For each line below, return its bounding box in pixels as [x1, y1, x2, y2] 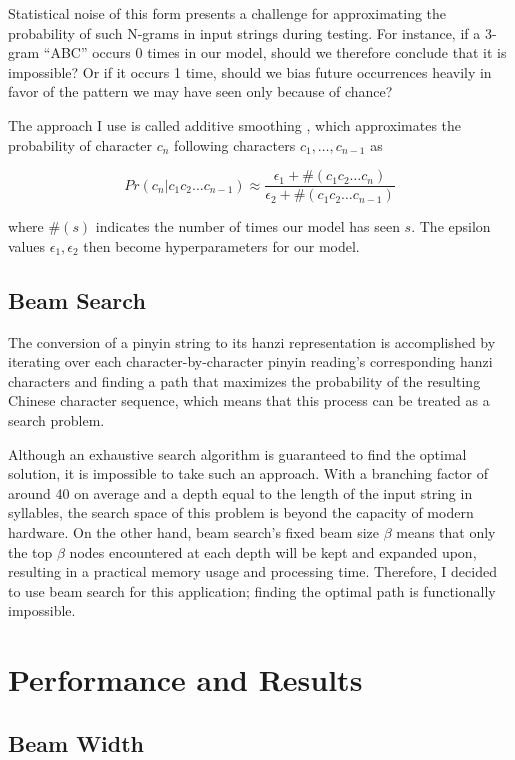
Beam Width [8, 727, 145, 758]
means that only [396, 521, 496, 542]
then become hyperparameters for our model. [83, 235, 360, 256]
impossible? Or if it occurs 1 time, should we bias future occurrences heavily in [8, 61, 492, 82]
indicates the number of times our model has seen [95, 216, 400, 237]
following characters [174, 134, 296, 155]
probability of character [8, 134, 153, 155]
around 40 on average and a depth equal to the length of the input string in [8, 482, 473, 503]
